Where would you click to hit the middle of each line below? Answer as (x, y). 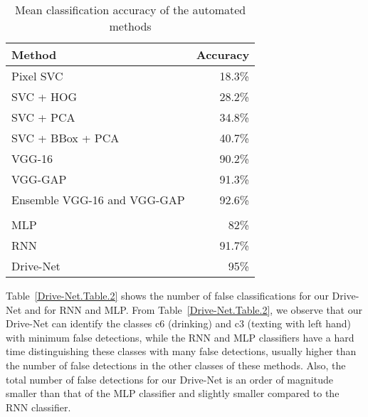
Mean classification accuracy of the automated (130, 10)
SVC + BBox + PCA (65, 138)
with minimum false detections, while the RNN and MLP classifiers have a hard (180, 337)
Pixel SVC (37, 76)
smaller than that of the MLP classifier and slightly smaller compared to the (173, 393)
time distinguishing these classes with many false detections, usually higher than (181, 351)
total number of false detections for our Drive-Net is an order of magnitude (169, 379)
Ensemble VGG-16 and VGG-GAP (98, 200)
